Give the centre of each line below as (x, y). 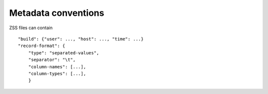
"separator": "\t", (52, 60)
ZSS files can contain (31, 28)
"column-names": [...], (57, 67)
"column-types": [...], (57, 73)
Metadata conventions (57, 13)
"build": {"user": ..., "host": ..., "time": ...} (81, 39)
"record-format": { (42, 46)
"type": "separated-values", (64, 53)
